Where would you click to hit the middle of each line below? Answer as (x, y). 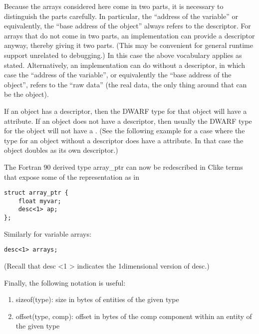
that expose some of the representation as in (72, 176)
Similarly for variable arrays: (48, 233)
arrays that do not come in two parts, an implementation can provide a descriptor (129, 35)
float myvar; (40, 201)
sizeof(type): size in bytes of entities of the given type (97, 299)
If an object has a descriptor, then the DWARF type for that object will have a (126, 111)
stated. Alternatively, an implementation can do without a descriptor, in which (125, 65)
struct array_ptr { (36, 193)
